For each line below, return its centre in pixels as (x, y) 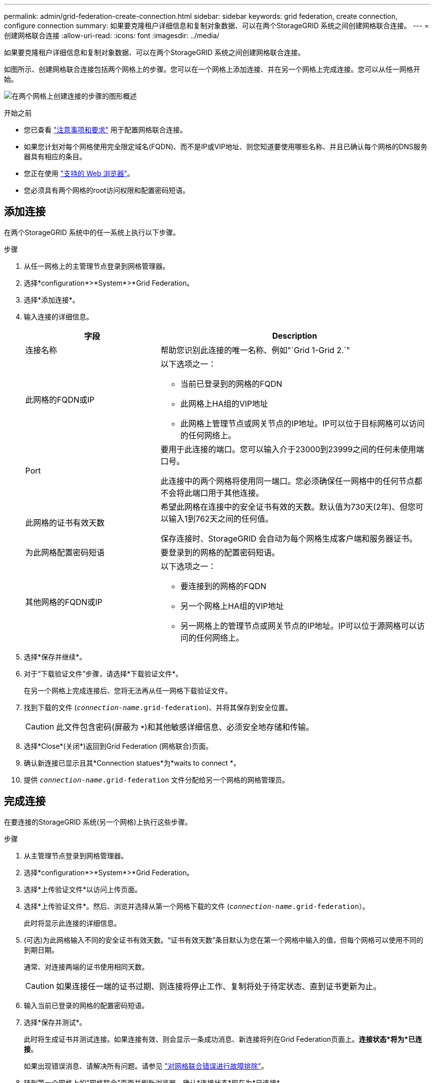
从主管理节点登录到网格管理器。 (76, 855)
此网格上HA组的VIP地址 (224, 403)
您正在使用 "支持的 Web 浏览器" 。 (79, 173)
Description (295, 335)
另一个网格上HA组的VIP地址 (232, 606)
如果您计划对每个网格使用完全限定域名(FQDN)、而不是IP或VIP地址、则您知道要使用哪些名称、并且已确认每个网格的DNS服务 (226, 147)
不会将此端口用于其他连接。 (212, 493)
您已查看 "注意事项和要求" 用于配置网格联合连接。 (105, 130)
